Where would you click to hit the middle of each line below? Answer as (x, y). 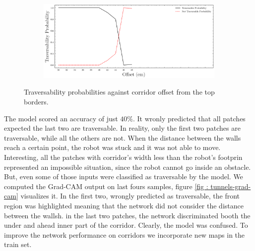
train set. (18, 244)
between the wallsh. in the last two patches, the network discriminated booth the (127, 215)
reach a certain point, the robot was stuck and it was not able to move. (112, 147)
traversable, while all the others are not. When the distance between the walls (123, 137)
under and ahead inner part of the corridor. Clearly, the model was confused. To (126, 225)
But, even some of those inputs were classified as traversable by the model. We (124, 176)
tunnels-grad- (231, 186)
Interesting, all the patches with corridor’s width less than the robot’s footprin (123, 157)
